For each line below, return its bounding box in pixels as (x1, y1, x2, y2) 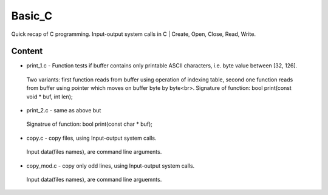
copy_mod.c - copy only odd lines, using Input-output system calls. (26, 162, 195, 169)
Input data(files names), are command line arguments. (26, 148, 162, 156)
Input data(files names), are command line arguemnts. (26, 176, 162, 183)
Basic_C (11, 9, 53, 22)
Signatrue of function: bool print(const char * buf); (26, 120, 153, 128)
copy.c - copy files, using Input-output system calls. (26, 134, 157, 142)
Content (11, 46, 43, 56)
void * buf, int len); (26, 93, 73, 100)
